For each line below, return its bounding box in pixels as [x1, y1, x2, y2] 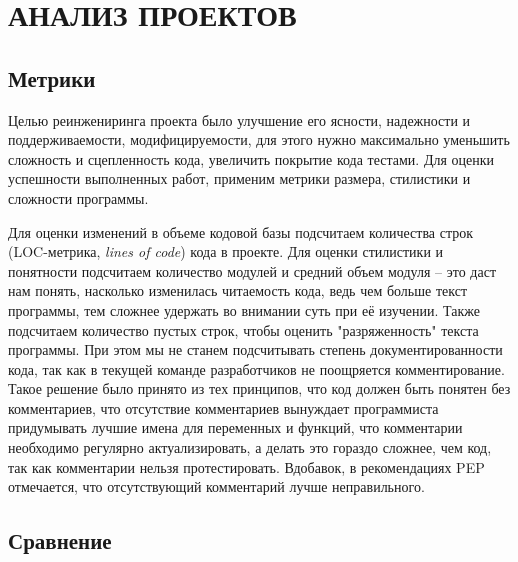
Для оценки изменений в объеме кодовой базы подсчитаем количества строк [8, 221, 474, 242]
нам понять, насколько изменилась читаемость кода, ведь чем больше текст [8, 280, 468, 301]
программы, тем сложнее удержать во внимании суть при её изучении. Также [8, 299, 480, 320]
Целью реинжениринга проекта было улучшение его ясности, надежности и [8, 109, 471, 130]
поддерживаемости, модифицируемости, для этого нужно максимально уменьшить [8, 129, 510, 150]
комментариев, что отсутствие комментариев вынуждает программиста [8, 397, 439, 418]
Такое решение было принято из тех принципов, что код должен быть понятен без [8, 378, 511, 399]
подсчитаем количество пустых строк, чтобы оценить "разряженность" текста [8, 319, 479, 340]
